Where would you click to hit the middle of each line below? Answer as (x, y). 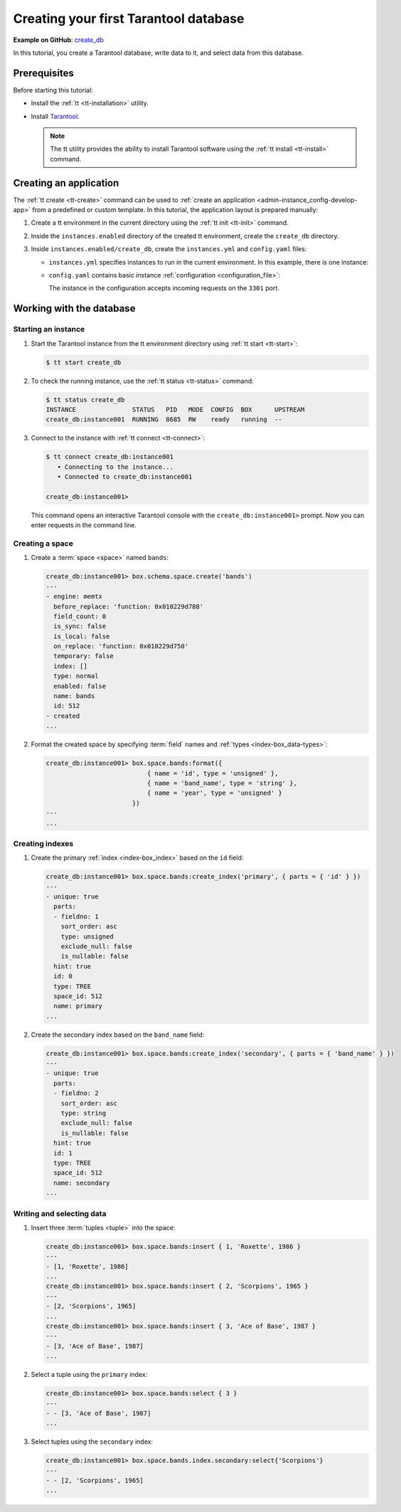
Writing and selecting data (60, 1213)
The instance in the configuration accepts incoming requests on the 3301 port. (164, 288)
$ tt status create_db (85, 400)
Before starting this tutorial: (53, 90)
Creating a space (43, 543)
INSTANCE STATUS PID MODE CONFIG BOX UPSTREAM (175, 409)
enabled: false (80, 686)
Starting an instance (49, 329)
